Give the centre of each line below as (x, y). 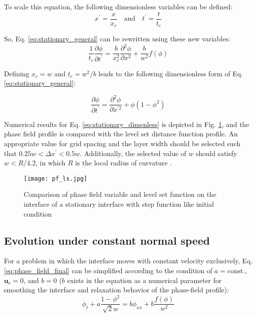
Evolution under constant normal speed (107, 240)
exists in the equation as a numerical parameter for (145, 280)
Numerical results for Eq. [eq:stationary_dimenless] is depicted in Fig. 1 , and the (127, 124)
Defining (17, 73)
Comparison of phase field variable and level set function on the (120, 194)
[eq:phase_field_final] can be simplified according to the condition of (108, 270)
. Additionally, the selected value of (133, 153)
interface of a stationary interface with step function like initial (119, 204)
